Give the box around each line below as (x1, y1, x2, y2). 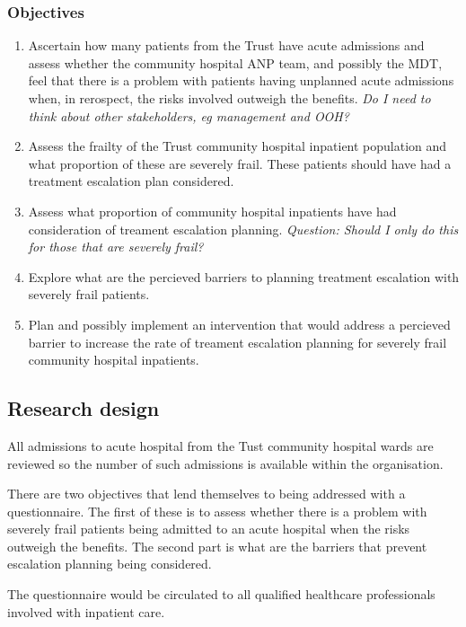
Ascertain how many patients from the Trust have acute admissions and (28, 36, 425, 55)
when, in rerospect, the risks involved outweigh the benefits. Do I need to (28, 89, 431, 107)
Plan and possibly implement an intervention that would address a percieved (28, 314, 451, 333)
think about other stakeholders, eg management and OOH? (28, 106, 349, 125)
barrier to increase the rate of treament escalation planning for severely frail (28, 332, 447, 351)
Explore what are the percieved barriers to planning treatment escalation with (28, 267, 460, 286)
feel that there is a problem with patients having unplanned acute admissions (28, 71, 454, 90)
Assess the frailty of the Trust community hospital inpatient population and (28, 137, 447, 155)
